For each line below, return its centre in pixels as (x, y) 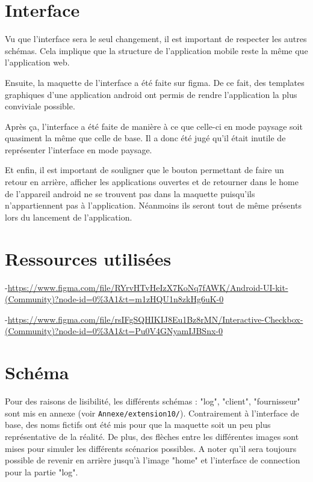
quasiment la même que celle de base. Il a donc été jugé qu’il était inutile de (145, 138)
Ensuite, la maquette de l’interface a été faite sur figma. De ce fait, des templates (155, 82)
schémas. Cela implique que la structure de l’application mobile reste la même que (156, 50)
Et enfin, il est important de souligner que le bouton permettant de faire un (144, 170)
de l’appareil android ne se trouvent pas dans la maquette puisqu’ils (130, 193)
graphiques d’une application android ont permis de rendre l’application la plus (151, 94)
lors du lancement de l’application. (69, 217)
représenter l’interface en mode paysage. (79, 149)
